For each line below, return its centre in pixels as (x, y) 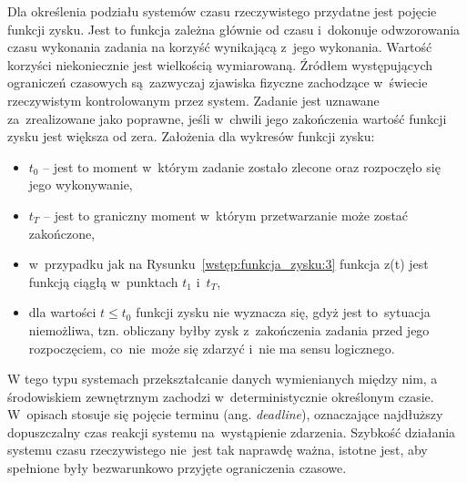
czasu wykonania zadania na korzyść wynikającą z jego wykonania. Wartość (220, 47)
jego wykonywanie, (81, 185)
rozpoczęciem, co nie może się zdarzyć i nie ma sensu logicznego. (212, 348)
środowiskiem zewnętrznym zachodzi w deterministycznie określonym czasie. (221, 396)
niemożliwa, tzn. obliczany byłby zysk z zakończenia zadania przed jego (229, 329)
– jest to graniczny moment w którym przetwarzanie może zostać (226, 215)
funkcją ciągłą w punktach (103, 281)
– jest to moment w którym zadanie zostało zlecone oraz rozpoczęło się (242, 166)
